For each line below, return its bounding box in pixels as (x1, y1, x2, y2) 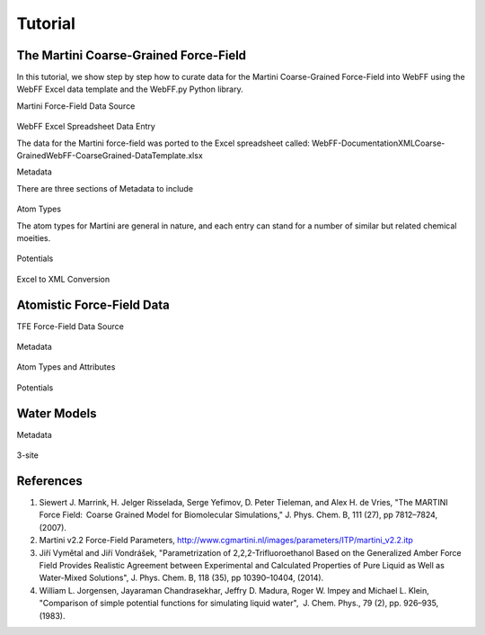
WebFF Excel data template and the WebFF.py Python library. (16, 84, 243, 94)
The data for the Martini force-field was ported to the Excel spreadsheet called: (16, 138, 310, 148)
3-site (16, 450, 40, 461)
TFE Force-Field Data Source (16, 320, 125, 332)
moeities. (16, 232, 51, 243)
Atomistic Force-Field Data (16, 297, 170, 312)
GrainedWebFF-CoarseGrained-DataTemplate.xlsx (16, 150, 204, 161)
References (16, 473, 83, 488)
